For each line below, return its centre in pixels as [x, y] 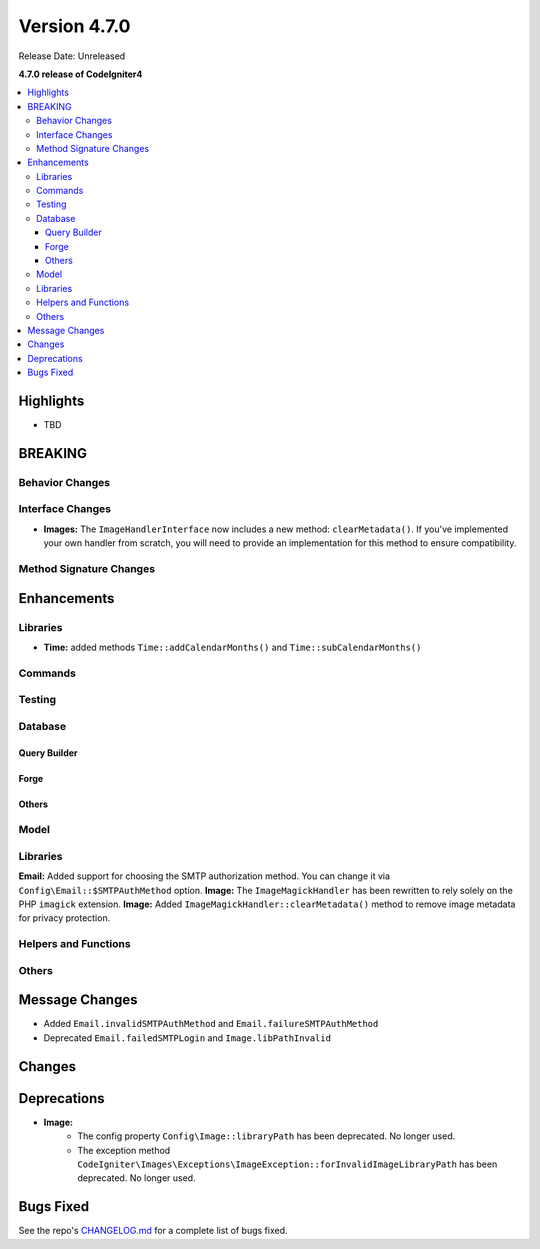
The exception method [124, 1150]
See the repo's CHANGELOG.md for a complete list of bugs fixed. [153, 1231]
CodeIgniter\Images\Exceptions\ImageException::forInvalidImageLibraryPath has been [287, 1164]
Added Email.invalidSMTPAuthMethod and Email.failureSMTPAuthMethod [211, 1024]
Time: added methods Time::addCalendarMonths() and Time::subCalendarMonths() [232, 647]
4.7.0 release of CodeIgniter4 [80, 74]
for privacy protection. [64, 918]
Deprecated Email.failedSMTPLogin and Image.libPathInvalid [187, 1037]
